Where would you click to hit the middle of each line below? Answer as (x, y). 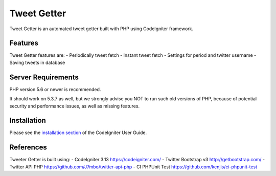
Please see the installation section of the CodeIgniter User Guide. (78, 133)
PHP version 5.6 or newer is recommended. (55, 89)
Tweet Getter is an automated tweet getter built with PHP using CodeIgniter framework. (101, 29)
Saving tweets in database (37, 62)
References (28, 148)
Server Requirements (44, 77)
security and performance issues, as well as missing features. (75, 106)
